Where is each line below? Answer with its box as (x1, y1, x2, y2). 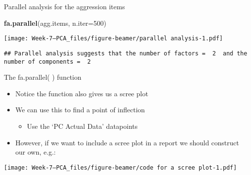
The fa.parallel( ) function (4, 72, 82, 82)
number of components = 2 (4, 58, 91, 65)
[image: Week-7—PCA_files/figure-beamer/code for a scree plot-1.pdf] (4, 164, 237, 171)
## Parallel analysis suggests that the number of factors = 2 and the (4, 50, 248, 57)
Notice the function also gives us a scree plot (15, 88, 149, 98)
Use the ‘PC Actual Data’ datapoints (27, 121, 138, 131)
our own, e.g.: (15, 147, 56, 157)
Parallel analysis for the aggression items (4, 1, 125, 11)
